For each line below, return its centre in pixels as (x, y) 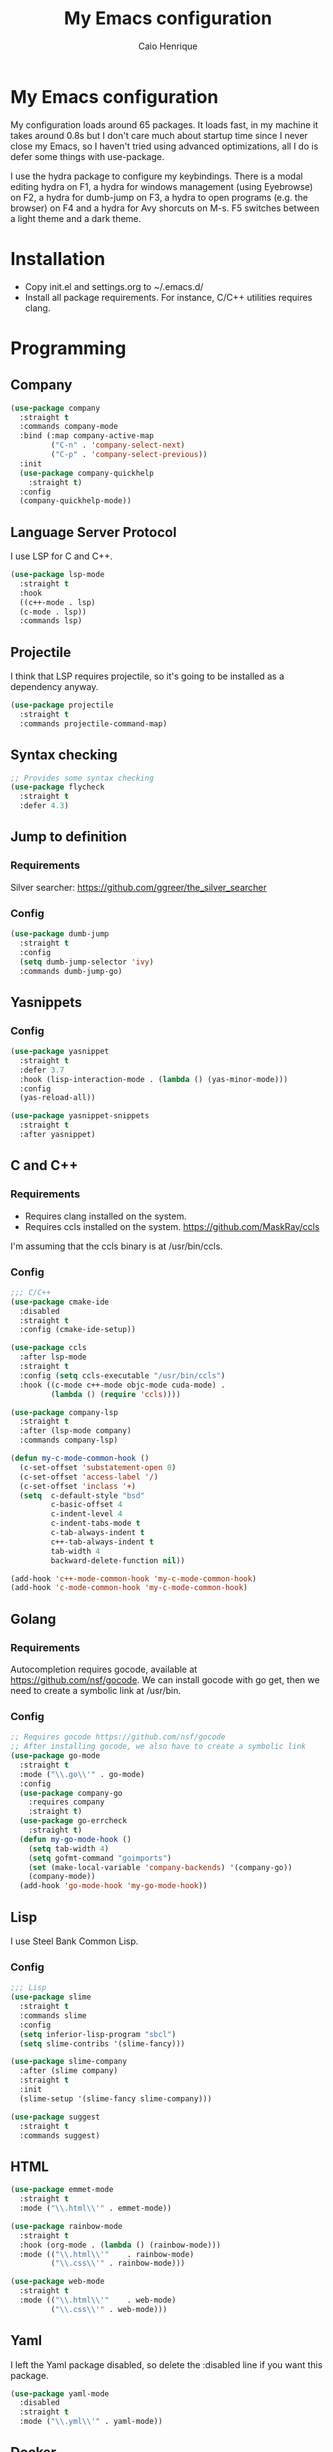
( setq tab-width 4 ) (69, 1848)
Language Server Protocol (93, 532)
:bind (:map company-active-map (87, 436)
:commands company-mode (68, 427)
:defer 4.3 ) (44, 806)
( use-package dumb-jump (60, 934)
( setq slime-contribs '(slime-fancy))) (102, 2043)
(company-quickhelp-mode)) (75, 501)
